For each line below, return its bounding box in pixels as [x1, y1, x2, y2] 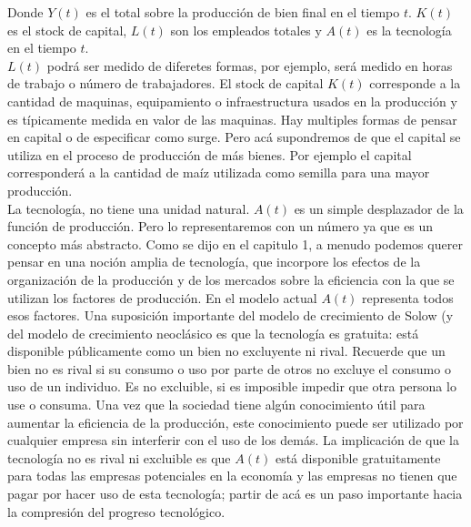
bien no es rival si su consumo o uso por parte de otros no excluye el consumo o [7, 359, 451, 378]
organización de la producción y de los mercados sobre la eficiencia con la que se [7, 269, 455, 289]
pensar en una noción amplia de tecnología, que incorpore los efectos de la [7, 252, 421, 271]
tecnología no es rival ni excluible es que [7, 448, 231, 467]
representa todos [362, 288, 454, 307]
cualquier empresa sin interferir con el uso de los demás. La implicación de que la [7, 431, 459, 450]
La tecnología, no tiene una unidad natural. [7, 198, 250, 218]
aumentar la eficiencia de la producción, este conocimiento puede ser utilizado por [7, 412, 464, 431]
